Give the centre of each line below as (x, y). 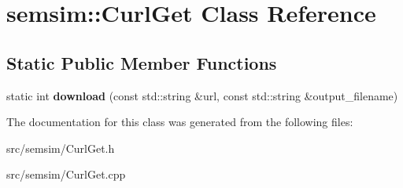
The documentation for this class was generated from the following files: (180, 122)
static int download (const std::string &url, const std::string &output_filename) (202, 95)
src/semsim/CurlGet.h (61, 148)
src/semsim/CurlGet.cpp (66, 174)
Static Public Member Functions (142, 62)
